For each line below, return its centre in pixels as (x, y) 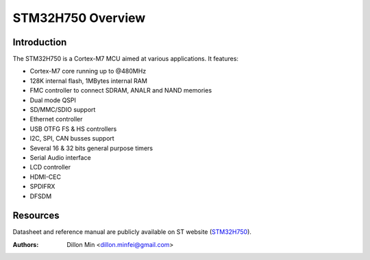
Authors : (26, 244)
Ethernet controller (56, 119)
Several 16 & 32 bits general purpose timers (91, 148)
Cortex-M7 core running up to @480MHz (88, 71)
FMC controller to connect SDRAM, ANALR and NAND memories (121, 91)
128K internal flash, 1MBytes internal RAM (88, 81)
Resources (36, 216)
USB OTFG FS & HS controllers (73, 129)
